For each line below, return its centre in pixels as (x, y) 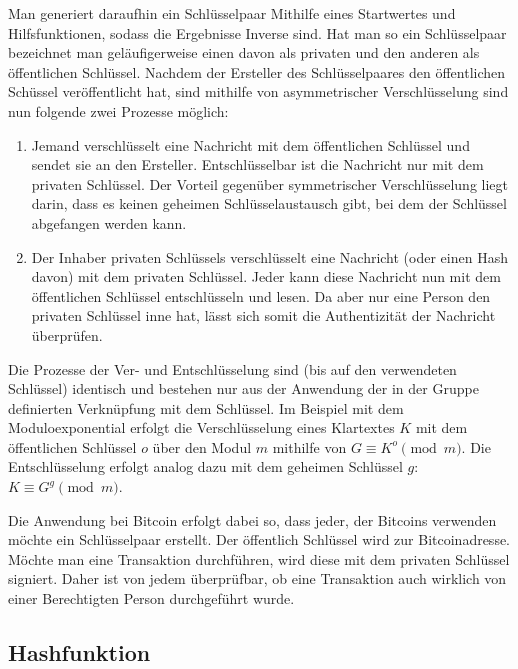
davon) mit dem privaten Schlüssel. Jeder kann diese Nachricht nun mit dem (266, 276)
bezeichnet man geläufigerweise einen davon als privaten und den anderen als (244, 52)
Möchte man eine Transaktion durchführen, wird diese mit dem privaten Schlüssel (259, 558)
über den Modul (202, 446)
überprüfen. (67, 334)
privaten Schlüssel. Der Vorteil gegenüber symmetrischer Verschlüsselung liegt (270, 183)
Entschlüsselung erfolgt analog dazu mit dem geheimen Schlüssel (205, 466)
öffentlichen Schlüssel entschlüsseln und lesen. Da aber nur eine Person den (261, 295)
